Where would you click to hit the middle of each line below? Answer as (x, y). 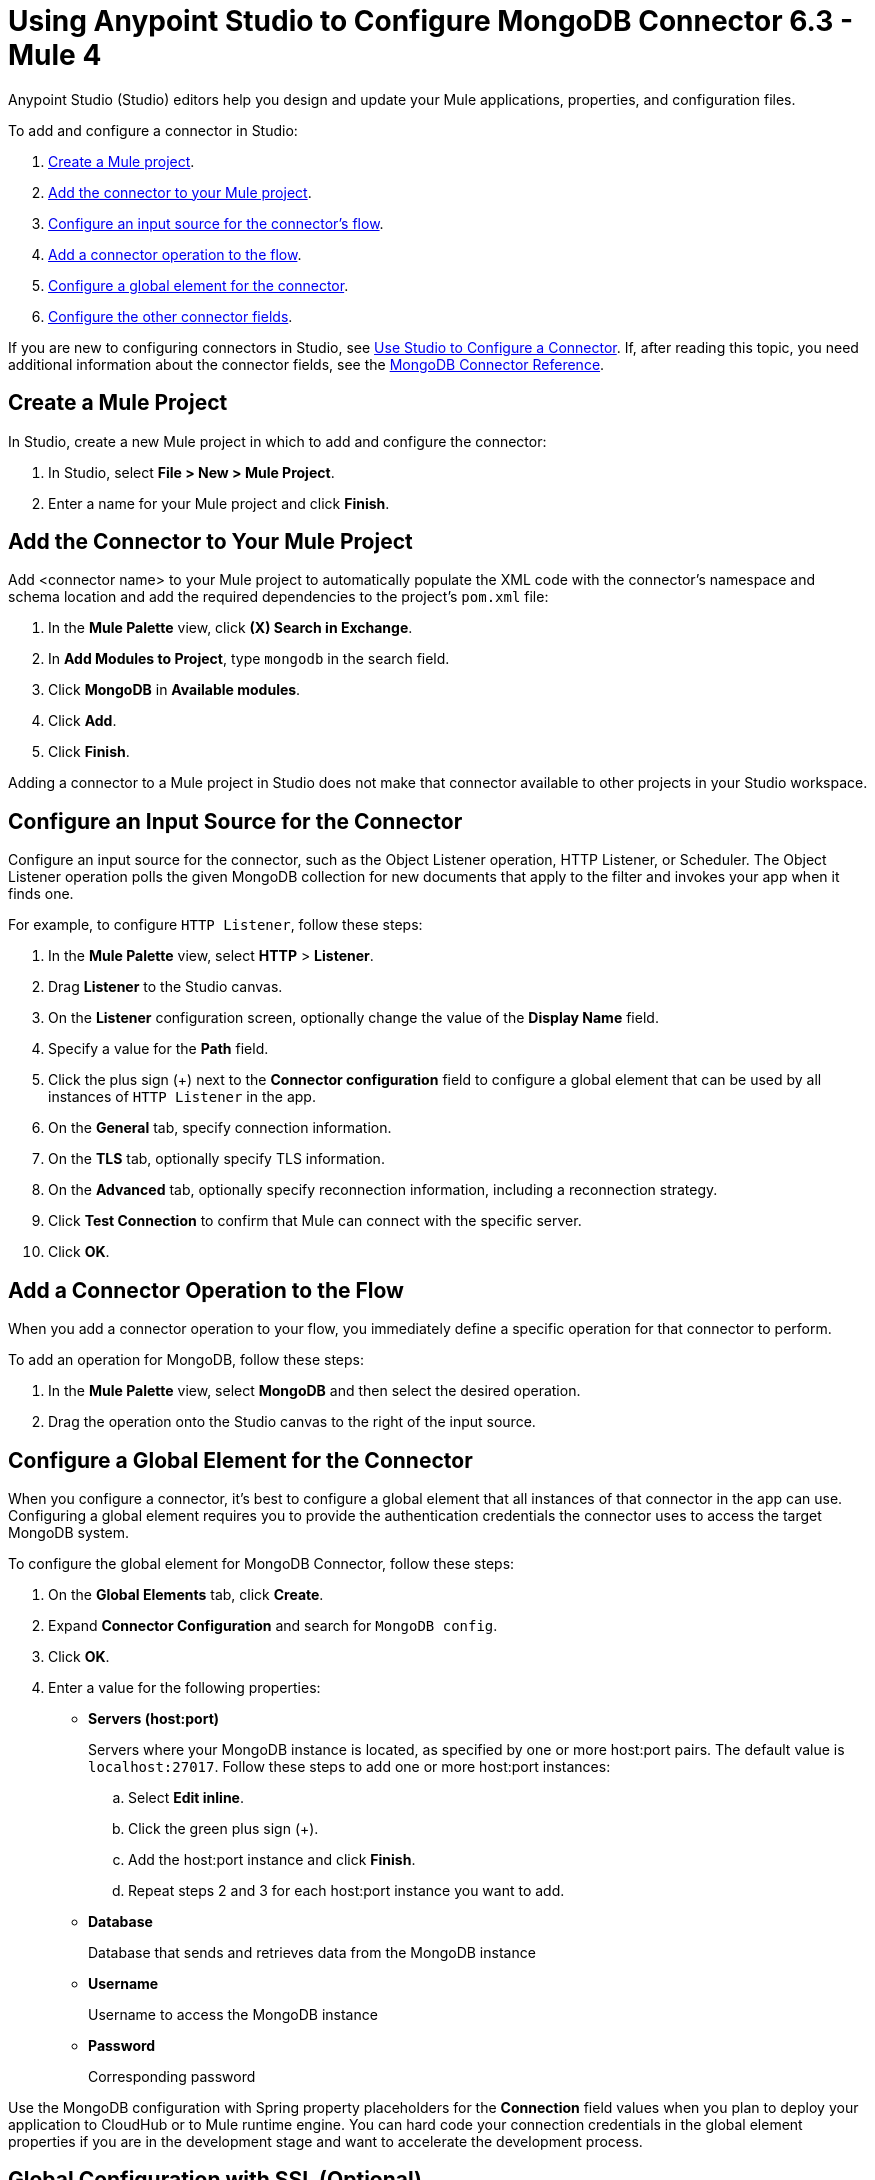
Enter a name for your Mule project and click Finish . (219, 503)
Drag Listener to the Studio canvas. (165, 987)
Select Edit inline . (186, 1797)
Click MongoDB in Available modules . (174, 690)
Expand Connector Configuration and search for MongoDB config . (273, 1625)
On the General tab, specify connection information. (220, 1128)
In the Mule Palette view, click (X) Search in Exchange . (230, 628)
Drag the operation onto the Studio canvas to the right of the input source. (292, 1422)
